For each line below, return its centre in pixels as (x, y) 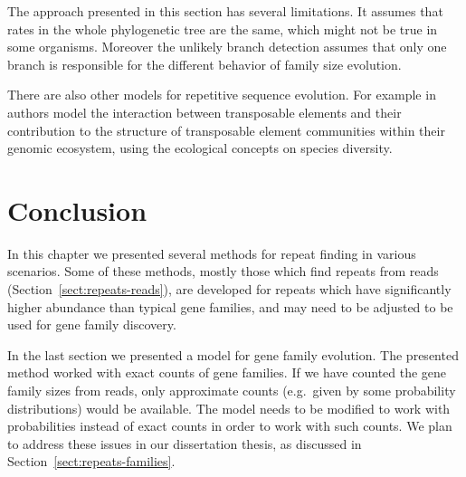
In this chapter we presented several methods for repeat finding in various (212, 253)
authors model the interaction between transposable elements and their (204, 112)
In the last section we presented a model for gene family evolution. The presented (233, 354)
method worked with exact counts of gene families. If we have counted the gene (227, 372)
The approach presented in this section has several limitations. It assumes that (225, 11)
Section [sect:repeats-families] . (91, 461)
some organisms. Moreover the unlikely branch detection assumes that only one (227, 47)
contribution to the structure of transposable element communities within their (226, 130)
